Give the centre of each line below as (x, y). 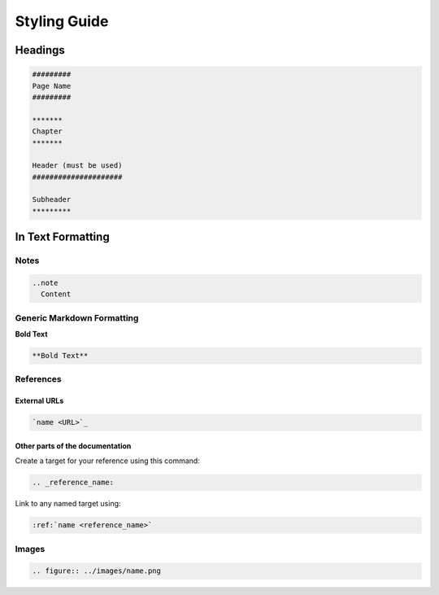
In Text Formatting (62, 237)
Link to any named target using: (68, 504)
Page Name (52, 86)
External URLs (39, 401)
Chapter (47, 131)
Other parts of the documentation (73, 446)
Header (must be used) (77, 166)
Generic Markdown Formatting (77, 317)
